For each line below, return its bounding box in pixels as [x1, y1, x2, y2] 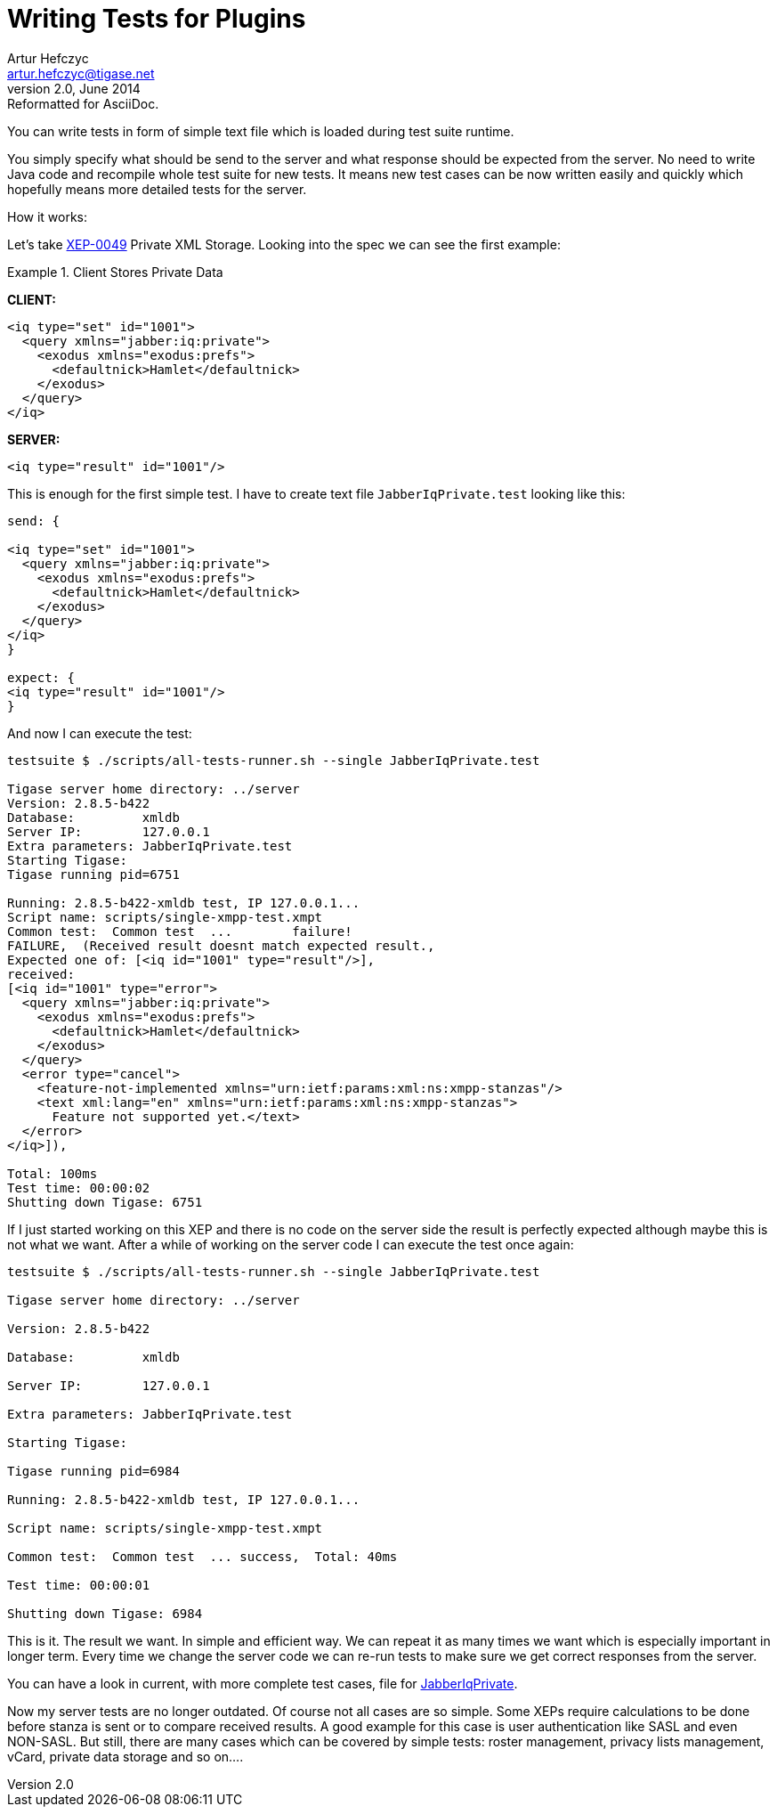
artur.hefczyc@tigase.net [7, 65, 155, 81]
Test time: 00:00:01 [7, 1577, 150, 1592]
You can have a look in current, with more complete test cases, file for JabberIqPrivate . [7, 1675, 518, 1691]
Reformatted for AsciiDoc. [7, 95, 159, 111]
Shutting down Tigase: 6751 [7, 1194, 203, 1209]
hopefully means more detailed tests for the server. [7, 181, 307, 197]
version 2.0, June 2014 [7, 80, 141, 96]
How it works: [7, 208, 88, 224]
